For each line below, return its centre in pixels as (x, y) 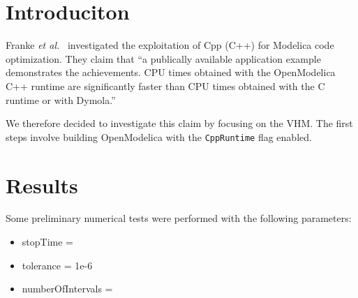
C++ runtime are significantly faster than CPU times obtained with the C (165, 85)
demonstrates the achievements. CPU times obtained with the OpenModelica (171, 72)
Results (42, 185)
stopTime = (47, 242)
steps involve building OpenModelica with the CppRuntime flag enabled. (159, 136)
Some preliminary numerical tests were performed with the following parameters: (179, 218)
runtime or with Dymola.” (61, 99)
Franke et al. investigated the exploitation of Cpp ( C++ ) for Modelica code (170, 45)
